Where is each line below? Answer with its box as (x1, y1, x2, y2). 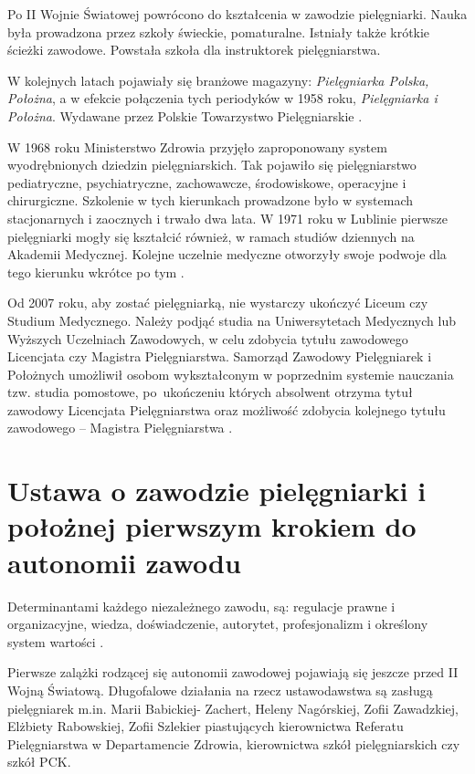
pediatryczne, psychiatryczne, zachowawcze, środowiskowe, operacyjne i (7, 173, 406, 192)
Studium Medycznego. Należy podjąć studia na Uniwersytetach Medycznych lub (7, 310, 456, 329)
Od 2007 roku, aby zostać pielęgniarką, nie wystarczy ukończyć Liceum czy (7, 293, 428, 312)
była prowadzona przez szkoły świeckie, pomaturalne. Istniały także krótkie (7, 22, 430, 41)
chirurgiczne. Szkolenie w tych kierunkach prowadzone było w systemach (7, 191, 414, 210)
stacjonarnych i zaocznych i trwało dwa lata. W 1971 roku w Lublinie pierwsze (7, 208, 448, 227)
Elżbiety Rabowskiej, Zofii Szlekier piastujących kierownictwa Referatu (7, 716, 404, 736)
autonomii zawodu (7, 543, 241, 580)
